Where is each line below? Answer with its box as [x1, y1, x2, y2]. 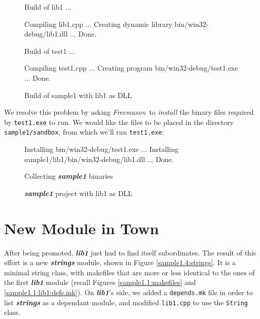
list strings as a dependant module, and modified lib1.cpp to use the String [4, 297, 248, 307]
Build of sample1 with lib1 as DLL [24, 89, 132, 100]
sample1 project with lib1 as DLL [24, 187, 133, 198]
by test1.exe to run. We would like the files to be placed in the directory [4, 116, 234, 127]
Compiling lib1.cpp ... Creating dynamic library [24, 18, 172, 29]
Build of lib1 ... [24, 2, 71, 12]
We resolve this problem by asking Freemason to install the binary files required [4, 107, 254, 117]
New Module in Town [4, 217, 159, 238]
